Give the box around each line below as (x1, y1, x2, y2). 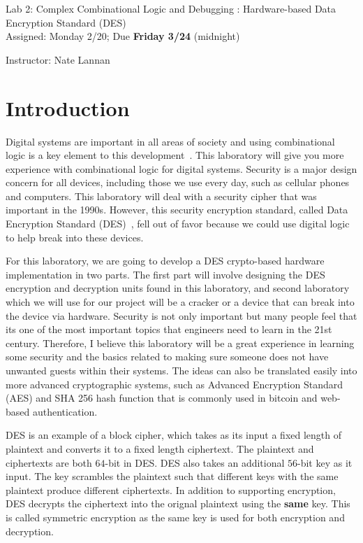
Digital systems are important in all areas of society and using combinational (6, 134, 335, 148)
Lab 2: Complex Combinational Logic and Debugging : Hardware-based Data (6, 1, 336, 15)
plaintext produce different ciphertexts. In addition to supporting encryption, (6, 482, 336, 497)
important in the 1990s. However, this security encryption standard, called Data (6, 202, 348, 217)
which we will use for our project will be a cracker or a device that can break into (6, 295, 355, 309)
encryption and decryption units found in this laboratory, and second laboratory (6, 281, 350, 295)
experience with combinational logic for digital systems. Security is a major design (6, 161, 357, 176)
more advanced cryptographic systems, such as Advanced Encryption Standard (6, 376, 343, 391)
